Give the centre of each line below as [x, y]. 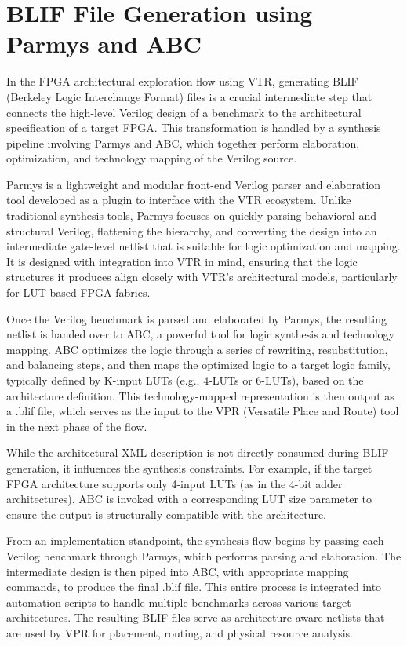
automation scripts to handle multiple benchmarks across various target [179, 602]
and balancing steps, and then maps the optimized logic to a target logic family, [198, 365]
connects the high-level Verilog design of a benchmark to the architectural [184, 112]
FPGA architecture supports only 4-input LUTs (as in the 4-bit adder [174, 483]
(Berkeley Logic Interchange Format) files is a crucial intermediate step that [189, 96]
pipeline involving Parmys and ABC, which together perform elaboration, [183, 142]
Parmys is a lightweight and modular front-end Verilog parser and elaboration [194, 184]
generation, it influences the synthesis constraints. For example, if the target [189, 467]
